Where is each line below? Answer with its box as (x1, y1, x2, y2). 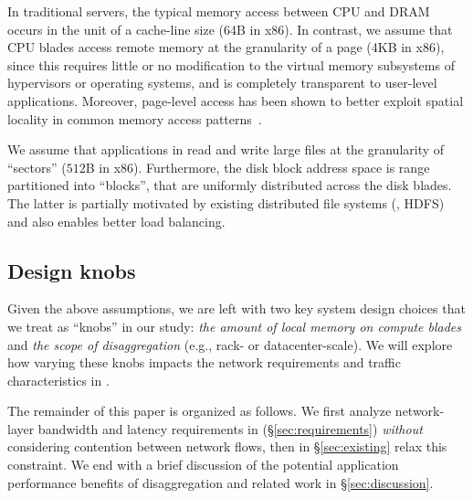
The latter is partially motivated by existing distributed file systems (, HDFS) (7, 193, 445, 212)
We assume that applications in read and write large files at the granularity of (7, 140, 445, 159)
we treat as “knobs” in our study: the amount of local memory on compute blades (7, 316, 462, 335)
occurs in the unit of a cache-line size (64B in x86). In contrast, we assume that (7, 19, 453, 38)
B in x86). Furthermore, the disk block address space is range (85, 157, 430, 176)
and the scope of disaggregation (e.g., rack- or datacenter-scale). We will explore (7, 334, 453, 354)
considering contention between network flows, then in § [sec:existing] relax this (7, 437, 447, 456)
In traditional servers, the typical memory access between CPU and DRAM (7, 2, 430, 20)
